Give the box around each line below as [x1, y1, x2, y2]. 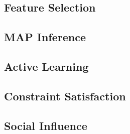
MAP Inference [4, 29, 86, 45]
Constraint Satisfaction [4, 88, 126, 103]
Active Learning [4, 58, 89, 74]
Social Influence [4, 117, 87, 133]
